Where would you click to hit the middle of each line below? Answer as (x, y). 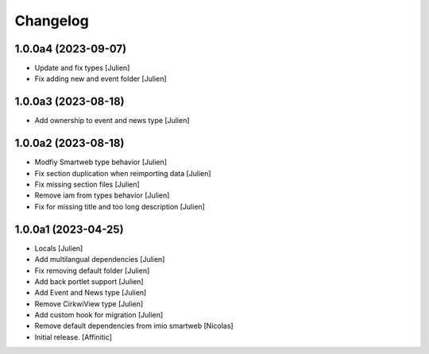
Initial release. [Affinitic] (73, 337)
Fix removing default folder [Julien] (92, 271)
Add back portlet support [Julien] (89, 281)
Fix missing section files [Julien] (87, 185)
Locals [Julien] (59, 248)
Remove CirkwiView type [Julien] (89, 304)
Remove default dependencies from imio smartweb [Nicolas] (134, 326)
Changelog (52, 21)
